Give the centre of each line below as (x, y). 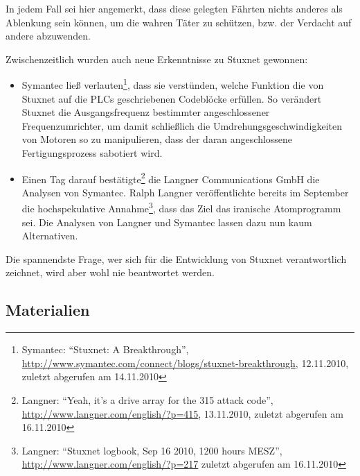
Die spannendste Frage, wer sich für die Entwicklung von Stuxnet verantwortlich (176, 258)
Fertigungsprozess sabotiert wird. (92, 153)
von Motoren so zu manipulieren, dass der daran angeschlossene (157, 139)
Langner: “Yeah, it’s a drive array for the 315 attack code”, (147, 400)
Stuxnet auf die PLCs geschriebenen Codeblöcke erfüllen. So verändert (172, 98)
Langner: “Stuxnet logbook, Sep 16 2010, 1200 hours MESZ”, (152, 450)
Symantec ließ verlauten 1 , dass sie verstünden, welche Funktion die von (173, 84)
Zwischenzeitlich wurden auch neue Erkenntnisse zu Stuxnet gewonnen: (157, 59)
